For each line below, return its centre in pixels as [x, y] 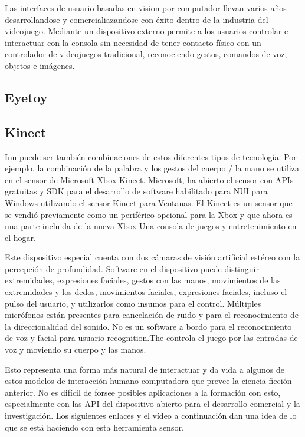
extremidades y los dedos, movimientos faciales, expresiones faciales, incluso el [146, 292]
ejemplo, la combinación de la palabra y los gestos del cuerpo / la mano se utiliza [152, 168]
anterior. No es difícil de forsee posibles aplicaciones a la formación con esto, [143, 392]
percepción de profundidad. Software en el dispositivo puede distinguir [132, 268]
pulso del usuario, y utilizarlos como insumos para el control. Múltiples [133, 303]
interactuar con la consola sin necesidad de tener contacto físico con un [133, 42]
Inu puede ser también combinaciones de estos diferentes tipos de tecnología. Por [151, 156]
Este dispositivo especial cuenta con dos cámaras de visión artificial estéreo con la [152, 257]
